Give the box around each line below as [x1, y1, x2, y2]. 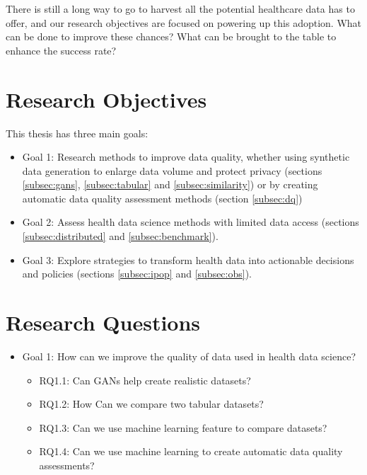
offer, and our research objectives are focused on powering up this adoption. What [6, 15, 362, 30]
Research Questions [6, 308, 201, 337]
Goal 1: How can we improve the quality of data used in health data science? [22, 348, 356, 363]
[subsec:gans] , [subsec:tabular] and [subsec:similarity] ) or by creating [22, 177, 318, 192]
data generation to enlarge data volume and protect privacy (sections [22, 163, 322, 178]
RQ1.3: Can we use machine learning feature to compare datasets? [39, 420, 327, 435]
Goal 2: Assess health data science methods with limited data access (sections [22, 214, 359, 229]
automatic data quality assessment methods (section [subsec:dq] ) [22, 190, 303, 205]
